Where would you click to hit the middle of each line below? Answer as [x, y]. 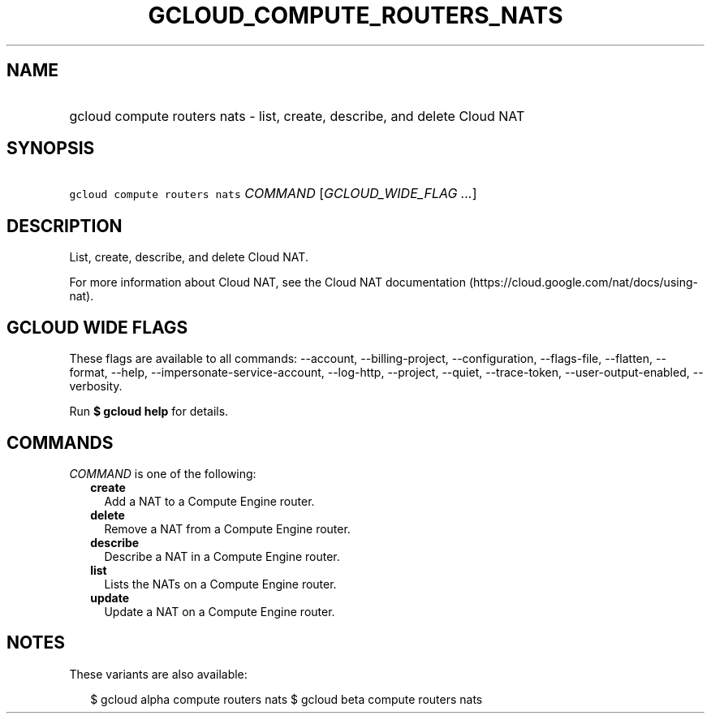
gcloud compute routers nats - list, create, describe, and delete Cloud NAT [297, 116]
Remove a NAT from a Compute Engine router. [227, 528]
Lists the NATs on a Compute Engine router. [220, 584]
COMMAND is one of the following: [163, 473]
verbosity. [96, 386]
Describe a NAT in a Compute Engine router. [222, 556]
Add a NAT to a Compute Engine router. [209, 501]
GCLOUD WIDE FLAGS [97, 327]
